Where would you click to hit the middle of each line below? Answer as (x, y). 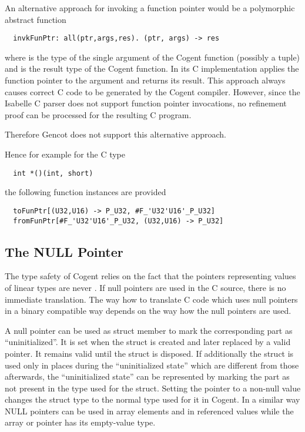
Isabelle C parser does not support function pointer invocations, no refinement (146, 103)
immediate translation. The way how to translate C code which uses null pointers (151, 299)
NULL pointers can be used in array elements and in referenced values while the (149, 411)
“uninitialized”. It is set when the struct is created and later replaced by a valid (148, 342)
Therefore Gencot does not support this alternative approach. (115, 134)
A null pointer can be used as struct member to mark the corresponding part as (149, 330)
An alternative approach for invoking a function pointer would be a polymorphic (150, 8)
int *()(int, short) (53, 173)
